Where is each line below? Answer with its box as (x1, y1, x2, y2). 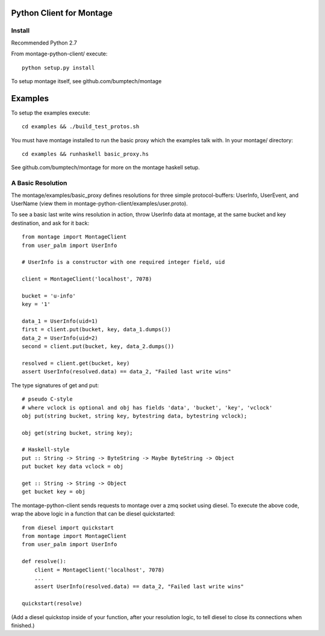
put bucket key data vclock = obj (22, 463, 123, 470)
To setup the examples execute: (11, 109, 90, 116)
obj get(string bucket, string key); (22, 429, 134, 436)
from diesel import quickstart (22, 524, 114, 531)
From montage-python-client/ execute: (11, 50, 108, 57)
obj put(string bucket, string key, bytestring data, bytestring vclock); (22, 413, 247, 419)
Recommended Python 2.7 (11, 39, 78, 46)
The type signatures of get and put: (11, 381, 99, 388)
